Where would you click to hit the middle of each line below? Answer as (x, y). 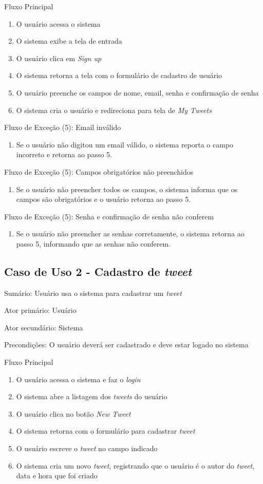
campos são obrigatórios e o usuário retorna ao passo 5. (104, 199)
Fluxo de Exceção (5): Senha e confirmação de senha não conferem (109, 216)
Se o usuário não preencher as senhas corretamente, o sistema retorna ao (130, 234)
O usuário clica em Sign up (59, 58)
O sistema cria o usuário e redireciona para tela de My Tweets (114, 110)
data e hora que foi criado (57, 476)
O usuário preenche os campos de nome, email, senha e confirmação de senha (137, 92)
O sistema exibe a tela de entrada (69, 41)
